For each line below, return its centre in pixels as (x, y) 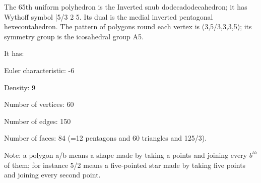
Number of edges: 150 (38, 121)
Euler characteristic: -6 (39, 70)
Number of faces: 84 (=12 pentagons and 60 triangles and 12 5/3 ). (106, 138)
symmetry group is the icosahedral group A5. (74, 36)
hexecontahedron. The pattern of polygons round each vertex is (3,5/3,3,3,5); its (128, 26)
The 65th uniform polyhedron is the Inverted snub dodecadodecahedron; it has (126, 7)
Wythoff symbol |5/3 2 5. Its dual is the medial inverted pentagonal (109, 16)
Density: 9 (20, 87)
